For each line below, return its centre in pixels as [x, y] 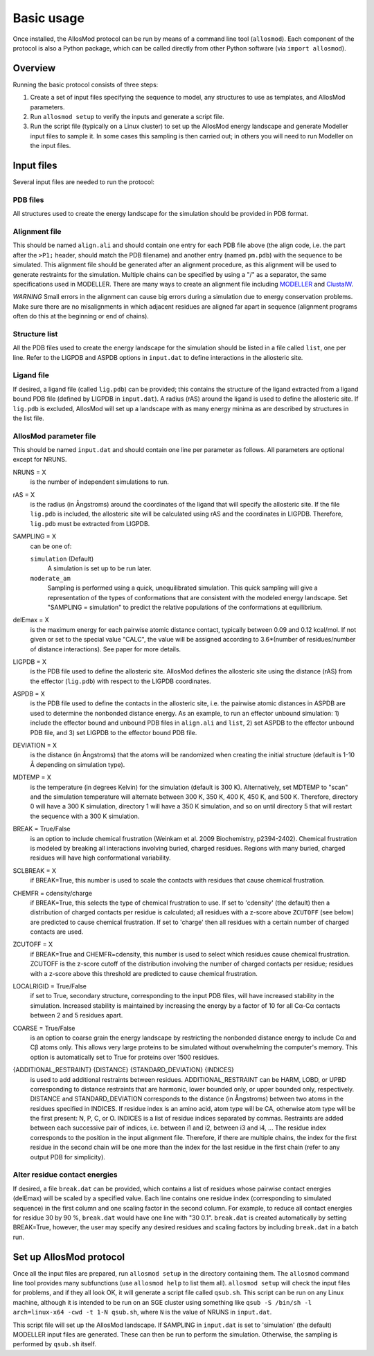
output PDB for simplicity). [68, 1157]
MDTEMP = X [32, 777]
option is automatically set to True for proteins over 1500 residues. [125, 1057]
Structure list [35, 334]
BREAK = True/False [42, 829]
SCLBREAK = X [35, 870]
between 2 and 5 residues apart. [77, 1015]
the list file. [28, 418]
